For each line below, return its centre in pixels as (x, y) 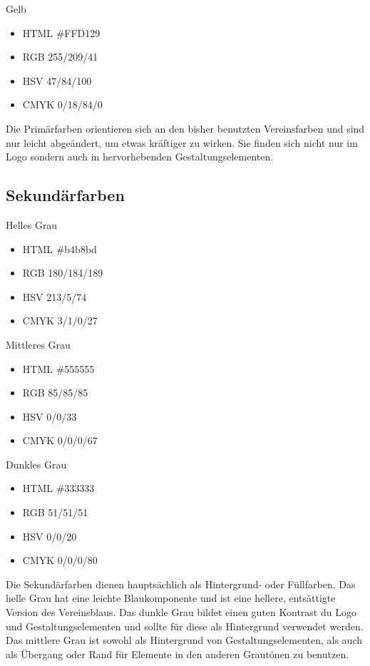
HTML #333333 (58, 488)
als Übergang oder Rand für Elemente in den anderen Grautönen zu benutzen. (178, 654)
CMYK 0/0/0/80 (60, 560)
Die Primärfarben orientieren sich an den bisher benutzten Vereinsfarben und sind (185, 128)
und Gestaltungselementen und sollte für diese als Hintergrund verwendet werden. (185, 626)
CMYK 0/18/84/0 (62, 104)
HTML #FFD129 (61, 32)
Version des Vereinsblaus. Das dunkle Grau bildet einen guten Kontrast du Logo (181, 612)
